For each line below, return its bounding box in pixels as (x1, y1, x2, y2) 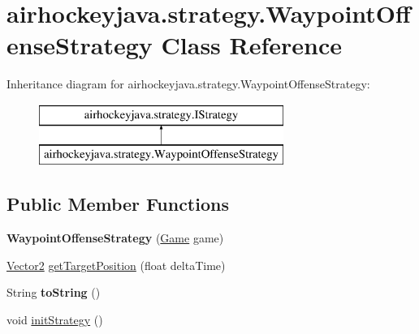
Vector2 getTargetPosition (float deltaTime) (6, 256, 226, 273)
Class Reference (161, 28, 343, 62)
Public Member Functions (6, 191, 229, 216)
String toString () (6, 284, 101, 301)
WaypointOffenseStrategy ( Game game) (6, 229, 224, 246)
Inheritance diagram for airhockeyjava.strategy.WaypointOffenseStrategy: (6, 75, 370, 92)
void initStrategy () (6, 311, 103, 328)
